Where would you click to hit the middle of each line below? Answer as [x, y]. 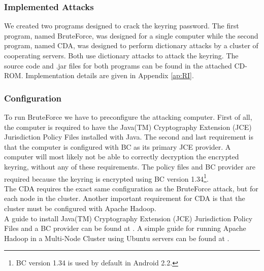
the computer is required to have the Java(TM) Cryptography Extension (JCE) [128, 127]
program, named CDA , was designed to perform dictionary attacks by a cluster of [131, 45]
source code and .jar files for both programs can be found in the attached [118, 65]
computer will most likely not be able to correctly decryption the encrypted [122, 157]
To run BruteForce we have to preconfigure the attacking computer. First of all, [128, 117]
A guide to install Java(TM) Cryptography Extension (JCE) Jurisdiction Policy [128, 218]
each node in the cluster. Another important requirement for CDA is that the [125, 198]
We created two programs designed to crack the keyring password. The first [122, 26]
